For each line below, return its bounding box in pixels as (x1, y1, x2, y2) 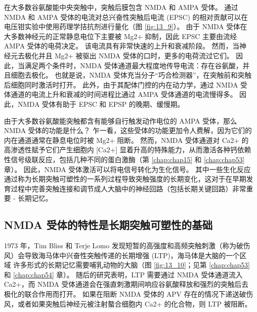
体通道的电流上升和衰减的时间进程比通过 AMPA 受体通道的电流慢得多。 (4, 89, 237, 99)
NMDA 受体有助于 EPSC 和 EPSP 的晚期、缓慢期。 (17, 98, 184, 109)
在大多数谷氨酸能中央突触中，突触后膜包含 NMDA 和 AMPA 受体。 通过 (4, 2, 238, 12)
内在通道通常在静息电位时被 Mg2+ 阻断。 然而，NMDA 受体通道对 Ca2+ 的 (4, 134, 249, 145)
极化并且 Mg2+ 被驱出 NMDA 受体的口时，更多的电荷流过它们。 (24, 50, 234, 60)
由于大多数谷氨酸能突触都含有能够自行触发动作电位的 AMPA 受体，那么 (4, 115, 237, 126)
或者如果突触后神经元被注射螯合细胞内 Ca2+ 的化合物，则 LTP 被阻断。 (17, 298, 252, 309)
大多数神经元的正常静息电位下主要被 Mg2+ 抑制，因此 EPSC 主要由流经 (4, 31, 237, 41)
